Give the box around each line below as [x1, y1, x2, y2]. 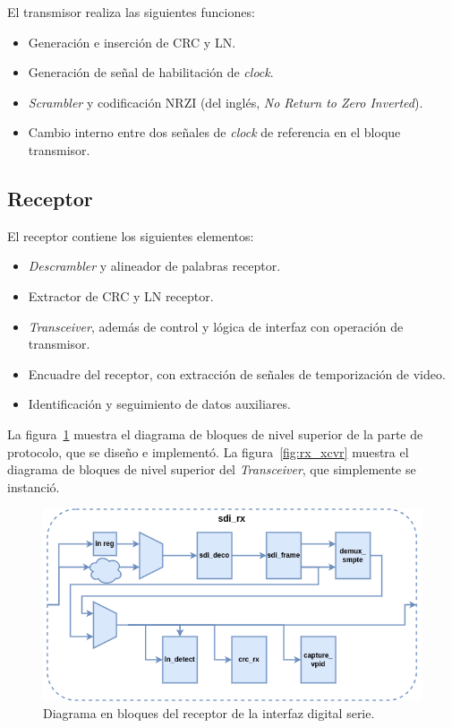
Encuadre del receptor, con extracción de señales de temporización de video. [28, 364, 446, 383]
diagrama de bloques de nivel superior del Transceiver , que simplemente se [7, 460, 416, 479]
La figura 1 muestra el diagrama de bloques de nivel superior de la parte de [7, 424, 423, 443]
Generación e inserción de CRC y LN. [28, 32, 236, 51]
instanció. [7, 477, 60, 496]
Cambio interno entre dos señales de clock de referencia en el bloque [28, 123, 401, 142]
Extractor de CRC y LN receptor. [28, 286, 214, 305]
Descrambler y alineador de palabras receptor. [28, 256, 281, 275]
